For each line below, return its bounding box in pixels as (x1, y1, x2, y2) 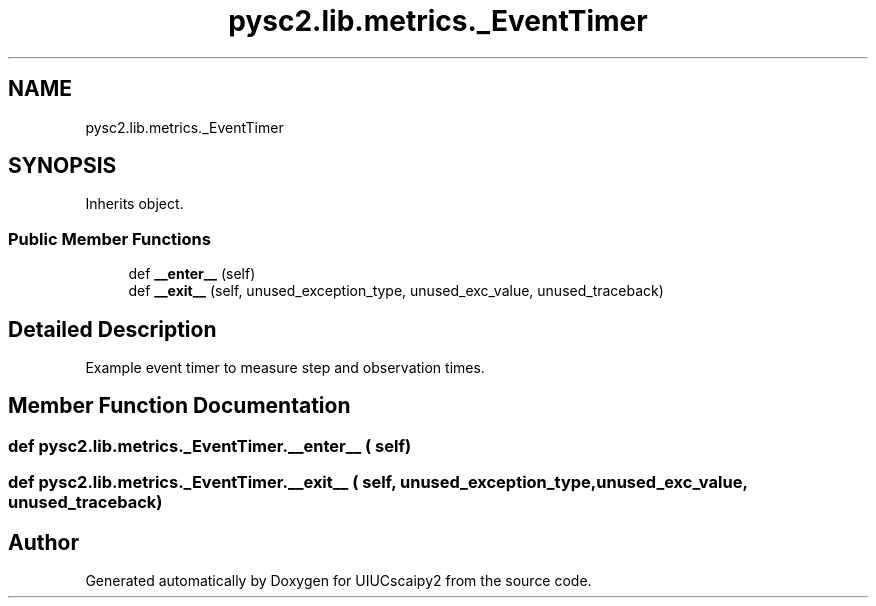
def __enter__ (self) (128, 265, 256, 283)
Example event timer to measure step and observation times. (85, 359, 485, 377)
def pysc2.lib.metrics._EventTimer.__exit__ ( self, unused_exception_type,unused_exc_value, (8, 472, 748, 493)
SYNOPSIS (8, 153, 117, 179)
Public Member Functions (8, 228, 211, 249)
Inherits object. (85, 195, 184, 213)
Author (8, 529, 79, 555)
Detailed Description (8, 316, 217, 342)
